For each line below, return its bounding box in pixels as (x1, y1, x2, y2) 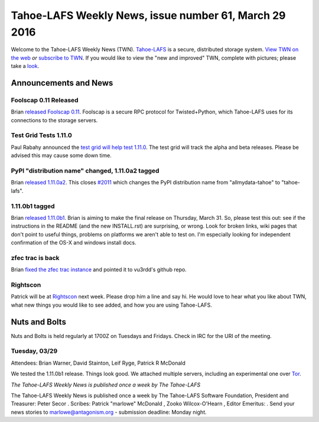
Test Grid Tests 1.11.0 (11, 131, 72, 139)
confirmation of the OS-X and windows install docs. (11, 239, 136, 246)
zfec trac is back (11, 254, 60, 262)
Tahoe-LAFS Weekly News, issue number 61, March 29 (11, 9, 286, 22)
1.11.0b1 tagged (11, 202, 56, 210)
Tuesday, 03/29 (11, 347, 58, 355)
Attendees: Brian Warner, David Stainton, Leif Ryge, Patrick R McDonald (11, 359, 186, 366)
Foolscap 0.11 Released (11, 96, 79, 104)
